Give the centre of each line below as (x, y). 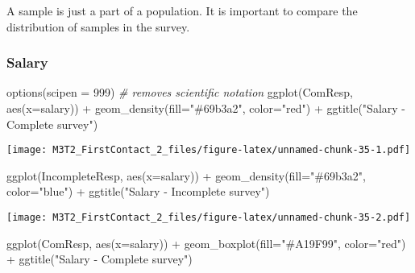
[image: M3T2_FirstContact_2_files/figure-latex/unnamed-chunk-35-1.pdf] (209, 150)
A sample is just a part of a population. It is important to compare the (182, 10)
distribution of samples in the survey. (98, 26)
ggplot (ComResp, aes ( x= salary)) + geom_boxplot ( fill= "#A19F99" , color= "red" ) (206, 243)
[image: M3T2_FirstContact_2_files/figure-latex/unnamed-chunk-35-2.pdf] (209, 218)
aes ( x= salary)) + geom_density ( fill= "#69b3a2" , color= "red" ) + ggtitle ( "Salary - (206, 108)
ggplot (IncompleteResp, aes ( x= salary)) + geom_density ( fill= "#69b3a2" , (186, 175)
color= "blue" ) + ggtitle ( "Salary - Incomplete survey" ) (138, 191)
